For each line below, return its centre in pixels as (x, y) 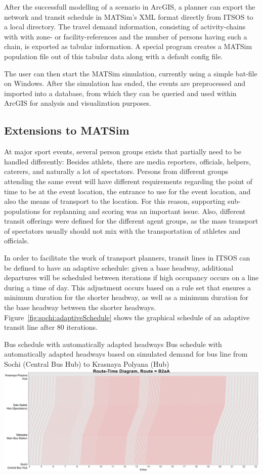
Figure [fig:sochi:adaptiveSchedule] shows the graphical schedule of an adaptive (127, 317)
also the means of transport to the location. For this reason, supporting (115, 201)
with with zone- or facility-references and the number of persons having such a (126, 36)
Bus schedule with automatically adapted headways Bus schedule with (113, 344)
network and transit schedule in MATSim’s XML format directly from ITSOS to (129, 16)
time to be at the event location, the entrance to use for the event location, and (127, 191)
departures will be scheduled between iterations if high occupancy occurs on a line (131, 277)
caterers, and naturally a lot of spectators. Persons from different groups (116, 171)
